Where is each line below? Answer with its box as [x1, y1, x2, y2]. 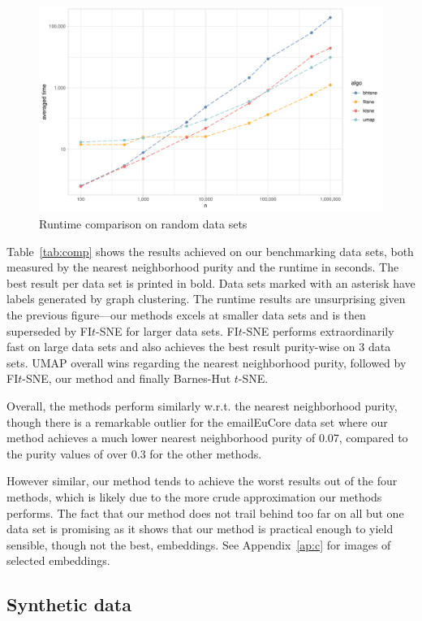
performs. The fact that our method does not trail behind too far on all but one [6, 504, 404, 521]
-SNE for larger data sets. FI [96, 322, 239, 339]
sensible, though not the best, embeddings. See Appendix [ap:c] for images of [6, 536, 391, 553]
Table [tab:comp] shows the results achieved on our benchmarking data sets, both [6, 242, 414, 259]
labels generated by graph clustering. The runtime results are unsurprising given [6, 290, 406, 307]
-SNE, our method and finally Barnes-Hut [22, 370, 231, 387]
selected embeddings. [6, 552, 110, 569]
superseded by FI [6, 322, 92, 339]
